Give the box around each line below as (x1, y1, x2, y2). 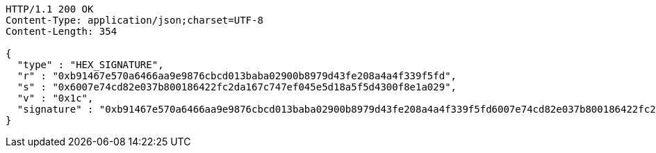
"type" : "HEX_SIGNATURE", (17, 59, 164, 70)
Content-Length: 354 (6, 26, 117, 37)
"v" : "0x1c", (17, 92, 94, 104)
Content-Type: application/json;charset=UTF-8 (6, 15, 263, 26)
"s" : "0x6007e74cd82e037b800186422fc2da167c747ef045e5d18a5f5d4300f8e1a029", (17, 81, 457, 92)
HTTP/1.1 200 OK (6, 3, 94, 15)
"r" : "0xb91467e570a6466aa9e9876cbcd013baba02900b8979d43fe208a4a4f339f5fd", (17, 70, 457, 81)
